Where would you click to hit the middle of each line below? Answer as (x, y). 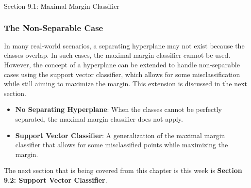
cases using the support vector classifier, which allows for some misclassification (122, 74)
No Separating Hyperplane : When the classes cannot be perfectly (118, 109)
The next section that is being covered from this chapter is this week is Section (123, 170)
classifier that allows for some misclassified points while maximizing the (122, 145)
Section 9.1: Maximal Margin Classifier (62, 6)
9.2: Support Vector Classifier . (56, 180)
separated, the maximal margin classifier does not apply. (99, 118)
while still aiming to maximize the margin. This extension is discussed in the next (126, 84)
